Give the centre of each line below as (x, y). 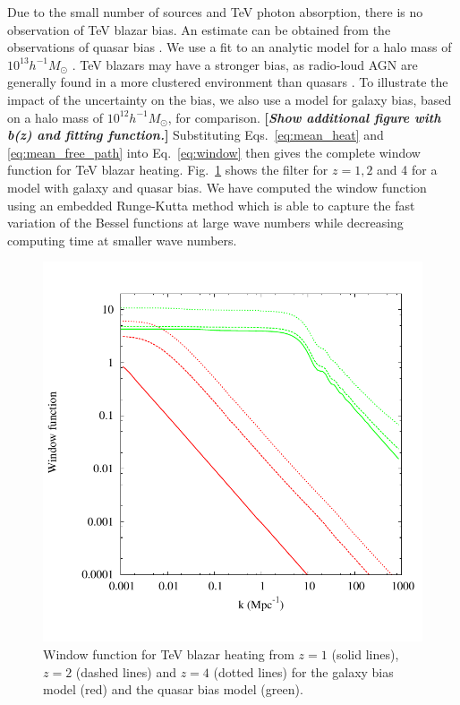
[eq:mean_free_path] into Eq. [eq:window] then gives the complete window (214, 152)
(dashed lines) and (126, 671)
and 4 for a (407, 170)
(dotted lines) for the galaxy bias (303, 671)
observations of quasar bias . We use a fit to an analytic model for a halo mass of (230, 47)
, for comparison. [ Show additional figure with (304, 117)
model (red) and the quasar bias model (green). (173, 689)
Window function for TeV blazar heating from (169, 653)
